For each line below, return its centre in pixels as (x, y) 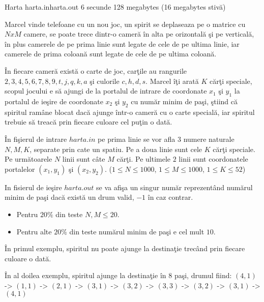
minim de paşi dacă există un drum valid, (69, 197)
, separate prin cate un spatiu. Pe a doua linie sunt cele (116, 149)
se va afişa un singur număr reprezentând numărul (174, 187)
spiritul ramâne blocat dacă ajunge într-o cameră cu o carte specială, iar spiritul (130, 112)
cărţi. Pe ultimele (144, 159)
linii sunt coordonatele (213, 159)
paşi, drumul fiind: (203, 275)
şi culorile (105, 81)
